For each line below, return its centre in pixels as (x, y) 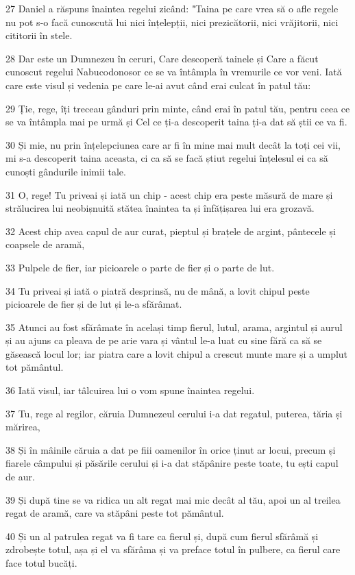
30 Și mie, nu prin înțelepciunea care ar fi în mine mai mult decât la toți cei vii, (173, 144)
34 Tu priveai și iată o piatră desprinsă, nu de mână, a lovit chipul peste (158, 290)
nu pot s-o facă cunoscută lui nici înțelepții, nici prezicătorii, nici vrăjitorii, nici (172, 22)
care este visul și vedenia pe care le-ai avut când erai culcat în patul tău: (158, 85)
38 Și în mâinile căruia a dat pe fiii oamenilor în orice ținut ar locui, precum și (171, 449)
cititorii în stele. (39, 35)
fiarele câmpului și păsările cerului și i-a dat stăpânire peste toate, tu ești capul (172, 463)
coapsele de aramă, (45, 244)
